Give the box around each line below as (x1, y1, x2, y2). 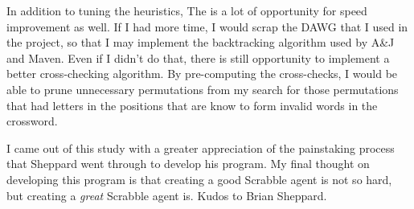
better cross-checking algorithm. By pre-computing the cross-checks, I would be (6, 65, 398, 82)
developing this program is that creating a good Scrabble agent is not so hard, (6, 170, 392, 187)
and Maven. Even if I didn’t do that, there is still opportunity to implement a (6, 49, 390, 66)
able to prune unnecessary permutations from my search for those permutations (6, 80, 399, 97)
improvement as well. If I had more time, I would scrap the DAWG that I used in (6, 18, 408, 35)
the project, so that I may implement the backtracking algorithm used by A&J (6, 34, 395, 51)
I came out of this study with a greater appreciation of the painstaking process (6, 139, 395, 156)
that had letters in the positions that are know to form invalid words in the (6, 96, 378, 113)
